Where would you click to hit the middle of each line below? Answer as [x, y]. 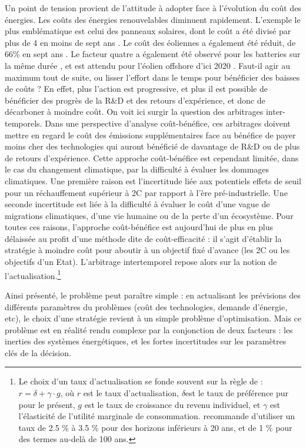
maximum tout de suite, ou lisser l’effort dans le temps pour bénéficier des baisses [152, 77]
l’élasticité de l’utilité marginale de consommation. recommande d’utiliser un [157, 416]
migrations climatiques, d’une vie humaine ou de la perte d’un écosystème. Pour [149, 215]
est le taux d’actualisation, [131, 393]
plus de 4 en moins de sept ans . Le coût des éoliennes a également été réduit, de [150, 42]
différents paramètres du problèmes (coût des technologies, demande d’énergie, [146, 306]
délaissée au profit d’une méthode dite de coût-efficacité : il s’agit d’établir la [143, 238]
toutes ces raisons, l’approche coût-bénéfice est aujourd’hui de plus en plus [139, 227]
